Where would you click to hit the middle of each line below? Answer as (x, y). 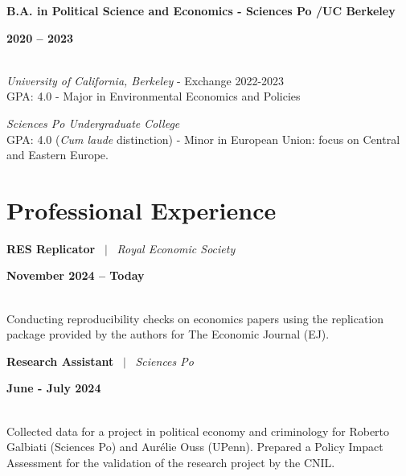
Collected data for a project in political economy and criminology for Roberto (198, 431)
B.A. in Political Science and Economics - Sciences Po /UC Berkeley (201, 10)
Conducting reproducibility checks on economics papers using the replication (195, 318)
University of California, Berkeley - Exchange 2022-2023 (146, 80)
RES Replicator (51, 248)
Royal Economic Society (176, 248)
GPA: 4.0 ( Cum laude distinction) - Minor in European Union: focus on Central (203, 139)
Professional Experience (141, 209)
